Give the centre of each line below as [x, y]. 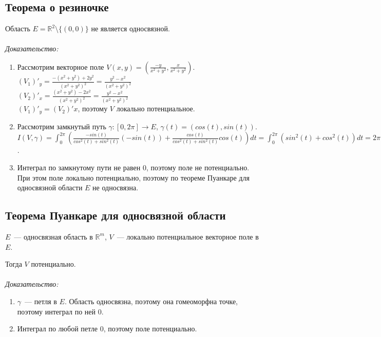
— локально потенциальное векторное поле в [188, 236]
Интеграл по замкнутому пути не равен [79, 167]
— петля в [41, 301]
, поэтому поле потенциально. [150, 329]
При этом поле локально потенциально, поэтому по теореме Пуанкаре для [133, 177]
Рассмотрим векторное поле [61, 66]
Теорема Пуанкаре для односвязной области [116, 215]
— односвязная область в [53, 236]
